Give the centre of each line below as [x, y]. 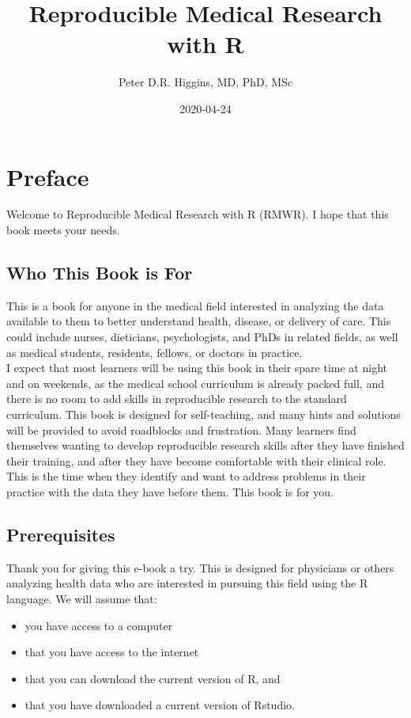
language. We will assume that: [82, 598]
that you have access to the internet [112, 652]
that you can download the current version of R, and [153, 678]
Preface [48, 176]
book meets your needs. [63, 230]
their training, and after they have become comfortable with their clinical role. [196, 460]
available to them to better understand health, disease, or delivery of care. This [199, 321]
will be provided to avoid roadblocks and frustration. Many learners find [181, 429]
